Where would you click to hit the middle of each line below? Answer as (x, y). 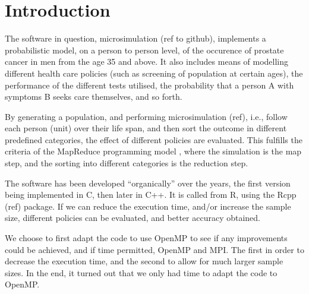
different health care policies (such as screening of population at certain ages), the (154, 73)
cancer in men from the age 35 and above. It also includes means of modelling (147, 61)
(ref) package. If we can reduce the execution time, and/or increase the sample (148, 206)
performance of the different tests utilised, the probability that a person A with (149, 85)
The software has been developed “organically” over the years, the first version (148, 183)
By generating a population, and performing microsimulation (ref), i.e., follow (146, 116)
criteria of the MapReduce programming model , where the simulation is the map (153, 151)
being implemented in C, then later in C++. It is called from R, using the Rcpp (151, 195)
